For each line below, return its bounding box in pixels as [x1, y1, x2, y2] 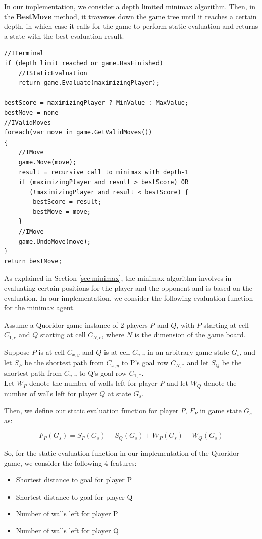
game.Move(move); [18, 158, 77, 166]
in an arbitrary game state [147, 346, 229, 357]
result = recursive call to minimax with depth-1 [18, 168, 189, 176]
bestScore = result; [33, 198, 102, 206]
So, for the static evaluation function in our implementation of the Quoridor [4, 447, 239, 458]
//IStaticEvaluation [18, 69, 87, 77]
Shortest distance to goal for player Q [16, 491, 133, 502]
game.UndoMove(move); [18, 238, 91, 245]
